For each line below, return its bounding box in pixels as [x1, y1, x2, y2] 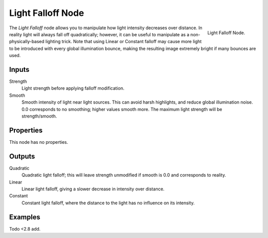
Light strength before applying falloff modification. [21, 85, 125, 91]
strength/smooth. [21, 113, 57, 119]
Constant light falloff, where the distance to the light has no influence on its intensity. [21, 200, 195, 206]
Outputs [9, 152, 35, 161]
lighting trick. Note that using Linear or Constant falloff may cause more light [45, 39, 202, 45]
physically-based [9, 39, 45, 45]
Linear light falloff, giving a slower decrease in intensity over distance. [21, 186, 165, 192]
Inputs [9, 65, 30, 74]
